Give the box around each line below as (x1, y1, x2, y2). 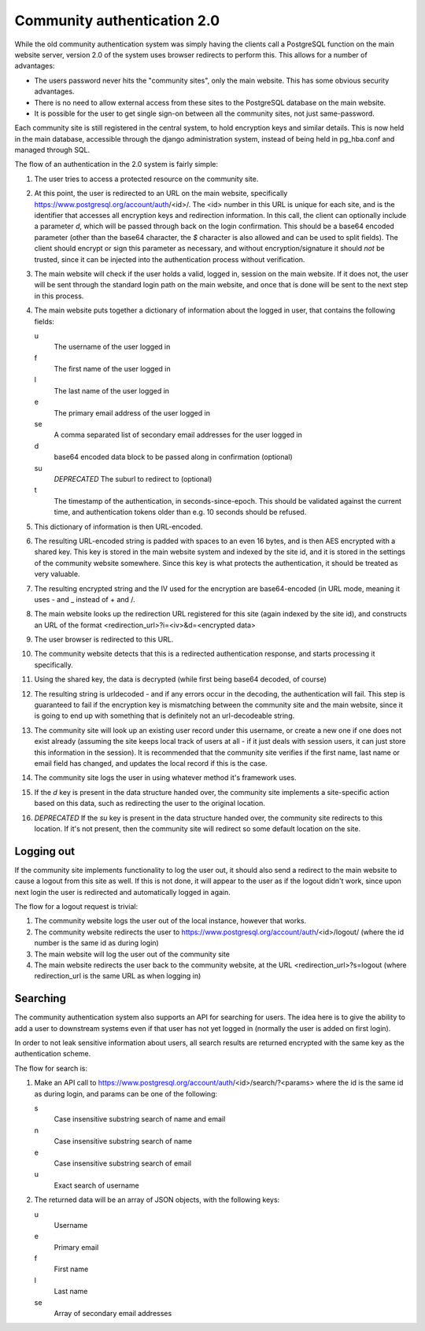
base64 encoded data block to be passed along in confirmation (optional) (54, 453, 293, 462)
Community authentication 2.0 (14, 12, 220, 29)
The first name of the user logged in (54, 364, 171, 374)
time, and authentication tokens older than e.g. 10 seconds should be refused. (54, 508, 307, 517)
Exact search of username (54, 1181, 139, 1190)
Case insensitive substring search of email (54, 1158, 192, 1168)
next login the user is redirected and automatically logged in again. (14, 887, 231, 897)
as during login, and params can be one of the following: (34, 1089, 218, 1098)
